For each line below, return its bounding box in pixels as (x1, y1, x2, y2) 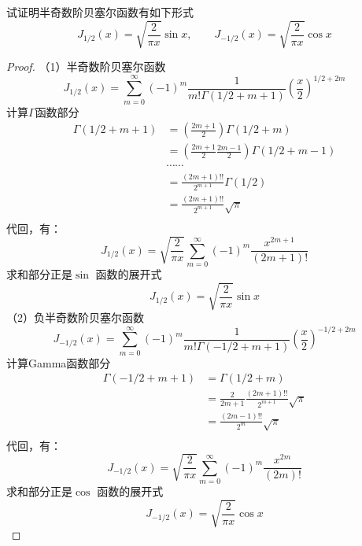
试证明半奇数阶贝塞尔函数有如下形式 (6, 4, 194, 20)
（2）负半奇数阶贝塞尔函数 (6, 309, 144, 326)
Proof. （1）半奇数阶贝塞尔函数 (6, 58, 166, 75)
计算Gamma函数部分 (6, 354, 111, 371)
